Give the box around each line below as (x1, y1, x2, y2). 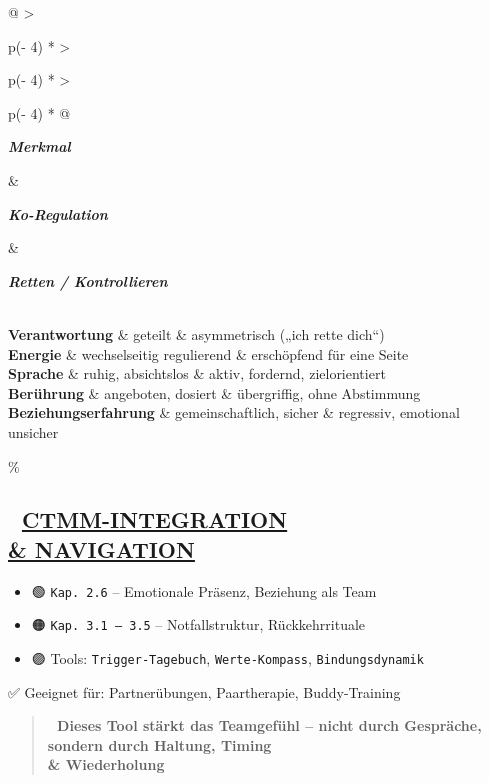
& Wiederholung (47, 754, 165, 775)
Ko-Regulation (8, 203, 108, 224)
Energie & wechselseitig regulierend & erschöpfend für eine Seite (8, 343, 409, 364)
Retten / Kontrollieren (8, 270, 168, 291)
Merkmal (8, 136, 71, 157)
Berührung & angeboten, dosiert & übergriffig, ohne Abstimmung (8, 382, 421, 403)
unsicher (8, 421, 59, 442)
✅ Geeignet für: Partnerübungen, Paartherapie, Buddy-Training (8, 681, 401, 702)
